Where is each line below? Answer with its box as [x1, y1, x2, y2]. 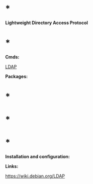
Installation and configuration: [5, 154, 70, 160]
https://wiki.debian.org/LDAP [5, 173, 65, 179]
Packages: [5, 73, 28, 79]
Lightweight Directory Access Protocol [5, 20, 88, 26]
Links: [5, 163, 19, 169]
